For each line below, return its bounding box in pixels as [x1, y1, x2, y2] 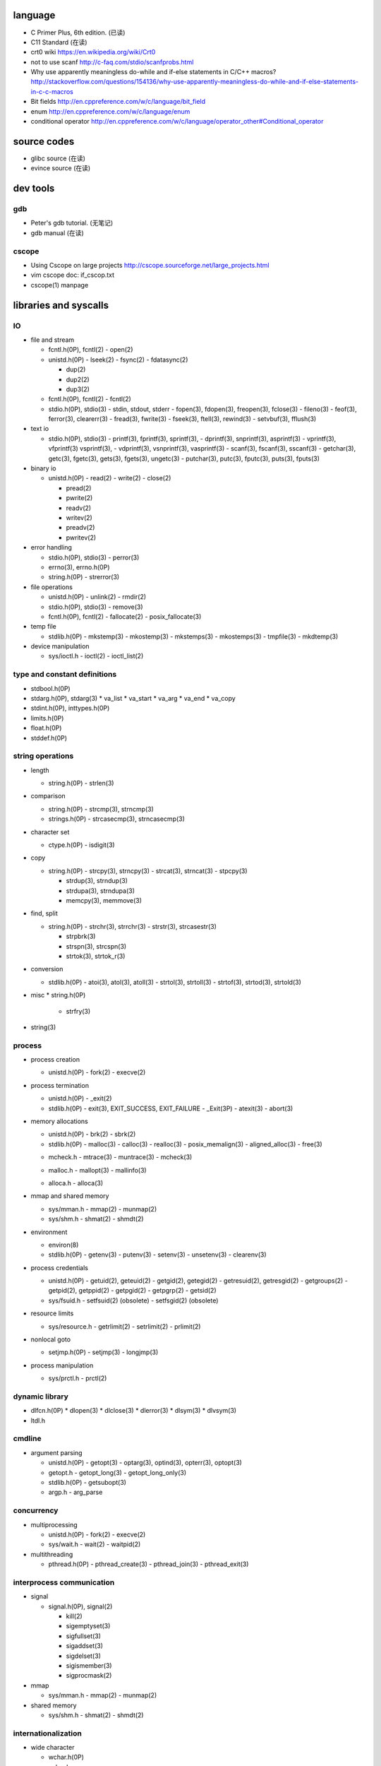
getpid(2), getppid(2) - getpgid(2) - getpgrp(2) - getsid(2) [48, 1286, 217, 1295]
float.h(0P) [30, 724, 62, 733]
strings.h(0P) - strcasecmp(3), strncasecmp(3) [48, 814, 185, 823]
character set [30, 827, 70, 836]
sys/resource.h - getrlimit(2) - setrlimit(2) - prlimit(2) [48, 1322, 201, 1331]
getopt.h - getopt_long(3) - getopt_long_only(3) [48, 1468, 187, 1476]
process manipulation [30, 1361, 94, 1370]
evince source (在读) [30, 164, 91, 172]
